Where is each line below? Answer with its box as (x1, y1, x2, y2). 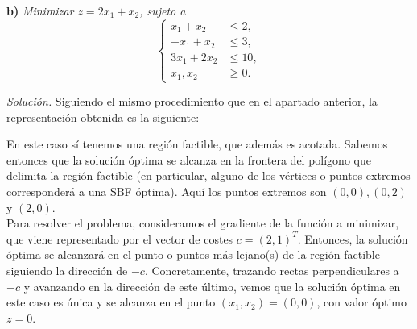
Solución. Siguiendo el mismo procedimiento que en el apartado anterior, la (6, 93, 378, 110)
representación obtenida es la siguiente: (6, 108, 200, 125)
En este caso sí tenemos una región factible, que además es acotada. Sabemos (6, 135, 388, 152)
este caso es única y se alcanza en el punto (6, 294, 216, 310)
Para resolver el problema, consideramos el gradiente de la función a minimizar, (6, 214, 399, 231)
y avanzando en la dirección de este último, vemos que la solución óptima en (23, 277, 401, 294)
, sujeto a (139, 2, 186, 19)
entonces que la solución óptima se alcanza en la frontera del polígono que (6, 151, 371, 168)
